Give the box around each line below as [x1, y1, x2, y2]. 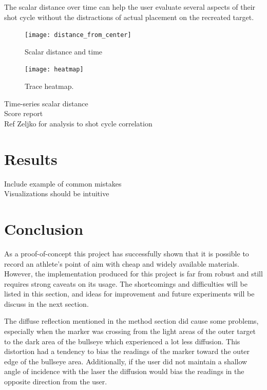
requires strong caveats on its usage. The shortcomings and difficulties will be [4, 278, 248, 289]
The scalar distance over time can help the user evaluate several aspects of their [4, 2, 256, 12]
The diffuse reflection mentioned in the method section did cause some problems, [4, 315, 259, 326]
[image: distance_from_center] [25, 31, 131, 39]
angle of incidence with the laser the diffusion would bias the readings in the [4, 366, 244, 377]
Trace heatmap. [25, 81, 74, 91]
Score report [4, 108, 43, 119]
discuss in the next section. [4, 298, 89, 309]
